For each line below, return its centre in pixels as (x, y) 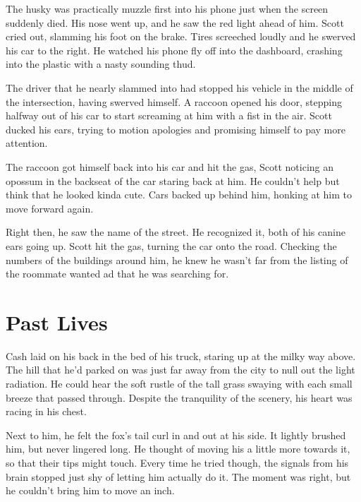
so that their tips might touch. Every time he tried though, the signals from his (177, 462)
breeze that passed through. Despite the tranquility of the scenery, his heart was (179, 397)
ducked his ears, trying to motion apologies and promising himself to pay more (176, 129)
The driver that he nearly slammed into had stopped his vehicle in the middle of (179, 87)
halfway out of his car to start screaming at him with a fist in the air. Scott (169, 115)
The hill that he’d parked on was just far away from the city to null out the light (180, 370)
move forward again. (50, 208)
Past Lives (57, 322)
